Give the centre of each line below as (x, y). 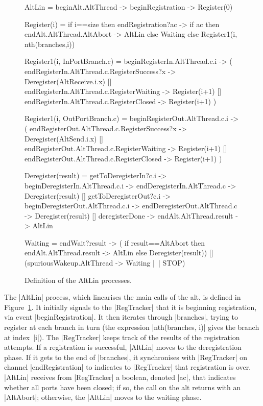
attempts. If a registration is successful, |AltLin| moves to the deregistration (123, 347)
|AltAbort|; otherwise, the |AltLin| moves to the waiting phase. (103, 397)
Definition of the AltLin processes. (78, 280)
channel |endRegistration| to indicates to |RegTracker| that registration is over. (128, 367)
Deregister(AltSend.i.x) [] (64, 138)
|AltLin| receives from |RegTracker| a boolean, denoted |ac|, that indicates (120, 377)
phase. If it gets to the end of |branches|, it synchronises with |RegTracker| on (126, 357)
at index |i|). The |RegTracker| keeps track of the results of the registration (122, 337)
